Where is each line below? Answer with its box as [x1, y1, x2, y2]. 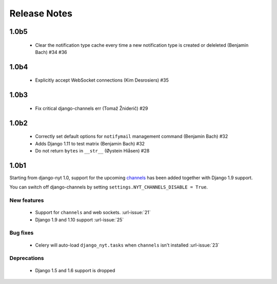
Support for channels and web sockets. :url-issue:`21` [35, 210, 151, 216]
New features [9, 197, 44, 204]
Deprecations [9, 255, 44, 262]
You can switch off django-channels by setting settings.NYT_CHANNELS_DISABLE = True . [9, 184, 208, 190]
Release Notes [9, 8, 73, 19]
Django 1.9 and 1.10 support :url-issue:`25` [35, 216, 124, 223]
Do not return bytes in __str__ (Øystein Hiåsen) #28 [35, 147, 150, 154]
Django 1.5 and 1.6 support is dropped [35, 267, 115, 273]
